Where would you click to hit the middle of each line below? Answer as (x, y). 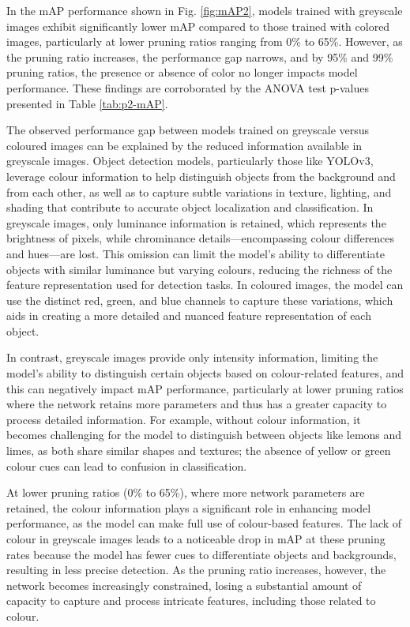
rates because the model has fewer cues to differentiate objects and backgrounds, (201, 554)
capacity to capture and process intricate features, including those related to (191, 601)
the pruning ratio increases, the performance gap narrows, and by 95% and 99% (200, 56)
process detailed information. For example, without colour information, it (184, 419)
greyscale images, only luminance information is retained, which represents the (196, 222)
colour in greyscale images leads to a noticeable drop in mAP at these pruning (196, 539)
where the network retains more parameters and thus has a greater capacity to (197, 404)
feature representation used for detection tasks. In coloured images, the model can (205, 285)
